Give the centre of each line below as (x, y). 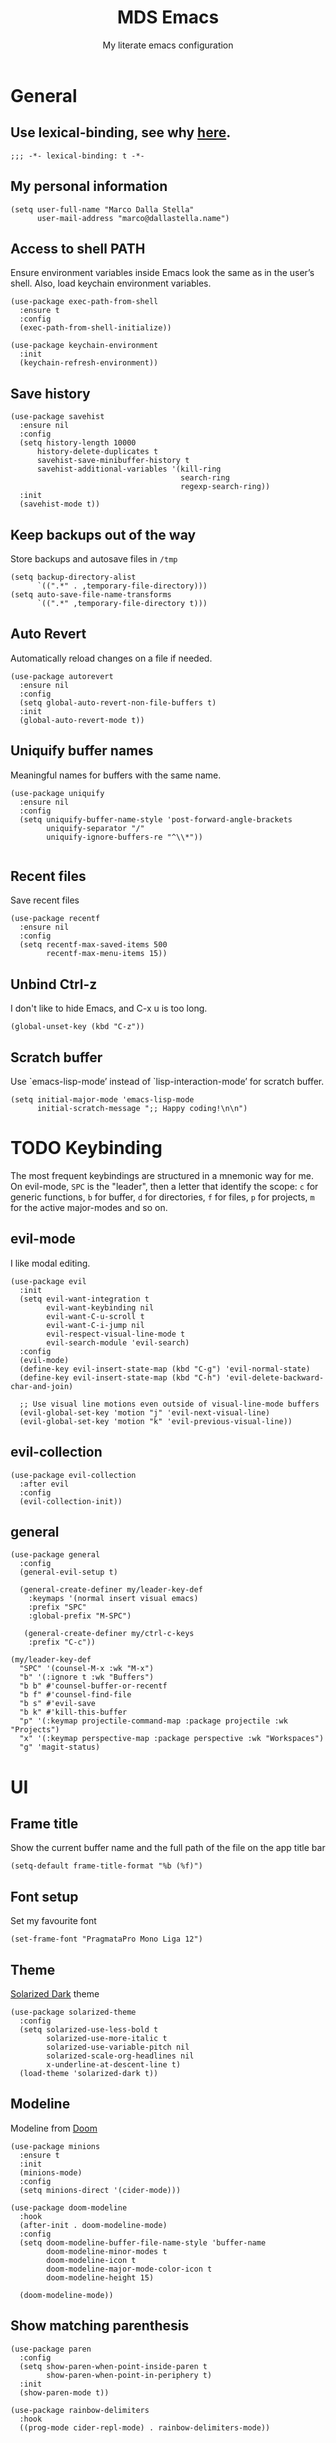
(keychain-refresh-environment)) (89, 363)
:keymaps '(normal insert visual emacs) (113, 1599)
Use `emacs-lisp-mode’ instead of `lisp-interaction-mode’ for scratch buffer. (167, 1082)
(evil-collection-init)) (71, 1501)
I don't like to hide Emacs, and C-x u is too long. (109, 1008)
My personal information (89, 186)
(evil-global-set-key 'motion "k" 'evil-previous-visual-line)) (156, 1421)
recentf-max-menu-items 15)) (107, 954)
